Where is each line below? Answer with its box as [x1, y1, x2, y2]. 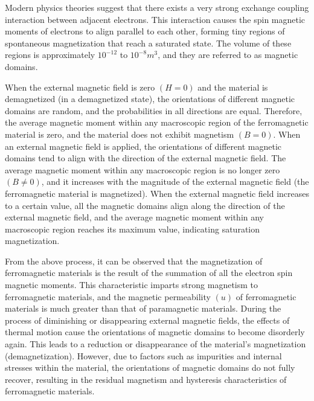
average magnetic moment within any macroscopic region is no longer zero [5, 163, 280, 176]
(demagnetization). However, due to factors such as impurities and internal [5, 349, 282, 362]
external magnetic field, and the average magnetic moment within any [5, 211, 264, 223]
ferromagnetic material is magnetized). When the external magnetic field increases [5, 187, 309, 199]
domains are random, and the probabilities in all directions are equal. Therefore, [5, 104, 303, 117]
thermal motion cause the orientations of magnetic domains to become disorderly [5, 326, 305, 338]
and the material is [197, 80, 268, 93]
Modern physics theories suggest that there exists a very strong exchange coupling [5, 1, 309, 13]
